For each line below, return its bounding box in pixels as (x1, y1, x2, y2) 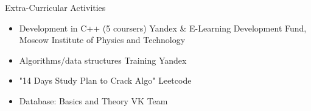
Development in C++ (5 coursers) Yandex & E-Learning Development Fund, (19, 21, 307, 34)
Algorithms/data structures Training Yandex (19, 53, 187, 66)
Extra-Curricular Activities (5, 1, 106, 13)
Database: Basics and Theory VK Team (19, 94, 168, 107)
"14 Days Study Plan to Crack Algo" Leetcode (19, 74, 192, 87)
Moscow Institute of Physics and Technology (19, 33, 186, 46)
